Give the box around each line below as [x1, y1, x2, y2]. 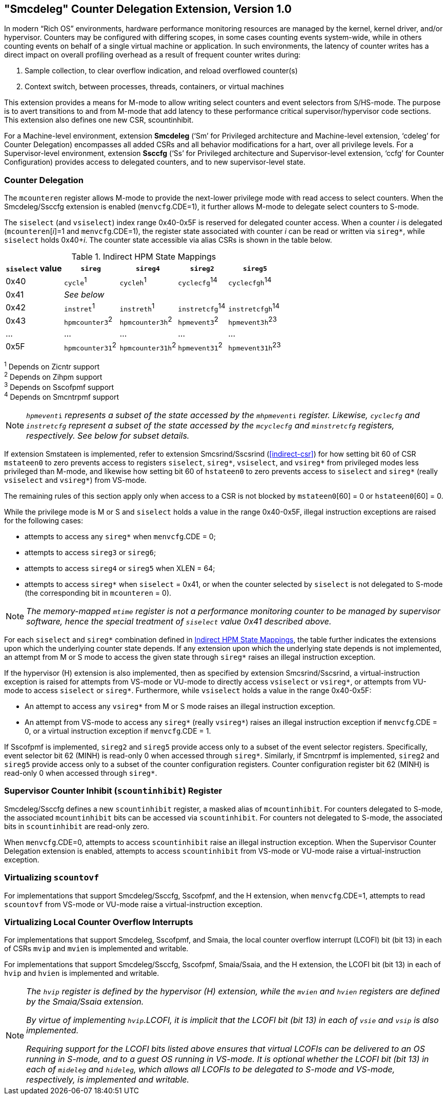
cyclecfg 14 [178, 276, 217, 287]
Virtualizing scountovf [4, 872, 99, 883]
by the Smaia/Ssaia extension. [26, 996, 144, 1007]
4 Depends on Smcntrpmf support [4, 391, 119, 402]
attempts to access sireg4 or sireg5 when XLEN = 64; [25, 564, 215, 573]
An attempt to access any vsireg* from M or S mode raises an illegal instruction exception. [25, 702, 335, 711]
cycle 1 [64, 276, 87, 287]
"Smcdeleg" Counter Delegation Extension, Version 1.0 [4, 3, 292, 15]
